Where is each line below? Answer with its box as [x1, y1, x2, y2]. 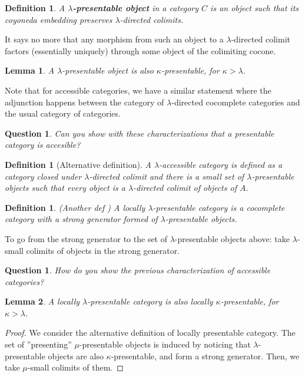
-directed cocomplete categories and [171, 95, 300, 108]
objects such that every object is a [5, 181, 125, 194]
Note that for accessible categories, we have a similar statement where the [5, 84, 271, 96]
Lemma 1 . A [5, 64, 55, 77]
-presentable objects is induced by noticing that [79, 338, 251, 350]
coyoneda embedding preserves [5, 13, 112, 25]
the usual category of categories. [5, 107, 121, 120]
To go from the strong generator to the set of [5, 232, 168, 244]
